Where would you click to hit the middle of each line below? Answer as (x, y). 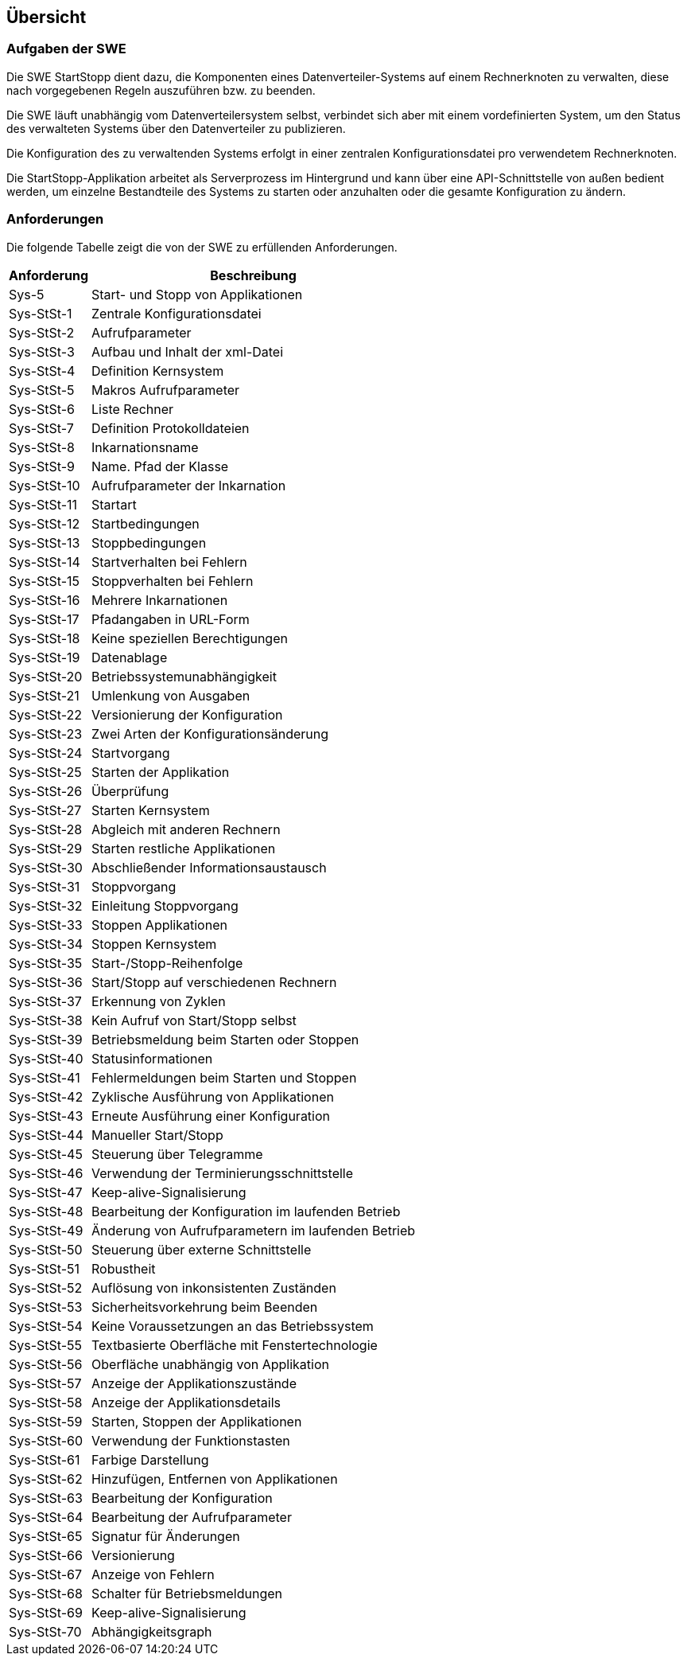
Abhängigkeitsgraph (152, 1631)
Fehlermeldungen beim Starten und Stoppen (224, 1077)
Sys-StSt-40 (46, 1058)
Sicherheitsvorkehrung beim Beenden (205, 1307)
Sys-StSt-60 (46, 1440)
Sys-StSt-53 (46, 1307)
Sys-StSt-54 (46, 1326)
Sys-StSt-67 (46, 1574)
